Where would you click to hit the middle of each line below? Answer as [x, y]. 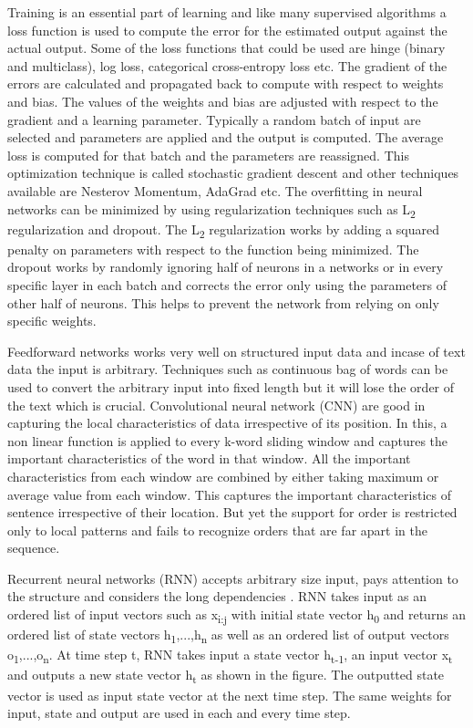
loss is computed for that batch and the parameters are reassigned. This [208, 155]
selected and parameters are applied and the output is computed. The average [226, 137]
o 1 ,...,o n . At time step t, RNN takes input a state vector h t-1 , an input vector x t [230, 656]
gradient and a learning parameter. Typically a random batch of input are [214, 119]
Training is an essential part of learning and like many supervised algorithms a [227, 12]
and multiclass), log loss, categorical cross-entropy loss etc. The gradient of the [227, 65]
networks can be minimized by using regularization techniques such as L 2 [211, 210]
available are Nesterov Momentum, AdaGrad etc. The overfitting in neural [215, 190]
